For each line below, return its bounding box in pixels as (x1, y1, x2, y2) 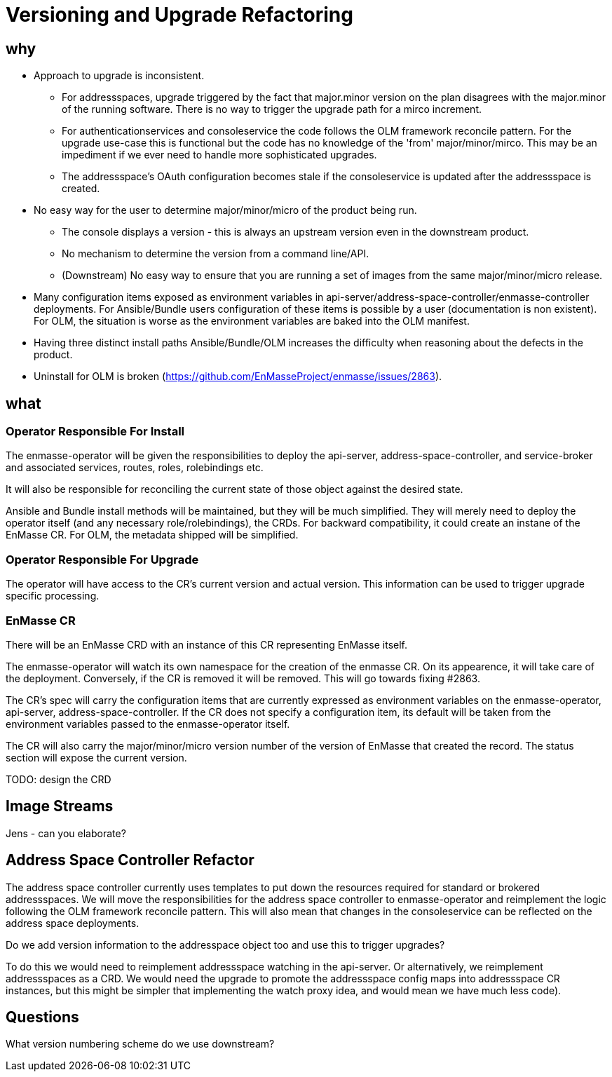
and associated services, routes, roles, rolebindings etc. (6, 461, 264, 474)
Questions (6, 1008, 79, 1026)
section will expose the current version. (6, 751, 187, 764)
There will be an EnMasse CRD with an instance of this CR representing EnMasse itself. (6, 638, 408, 651)
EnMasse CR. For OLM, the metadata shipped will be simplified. (6, 529, 299, 541)
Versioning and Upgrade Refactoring (6, 3, 353, 27)
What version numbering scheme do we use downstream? (6, 1038, 275, 1050)
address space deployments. (6, 916, 140, 929)
